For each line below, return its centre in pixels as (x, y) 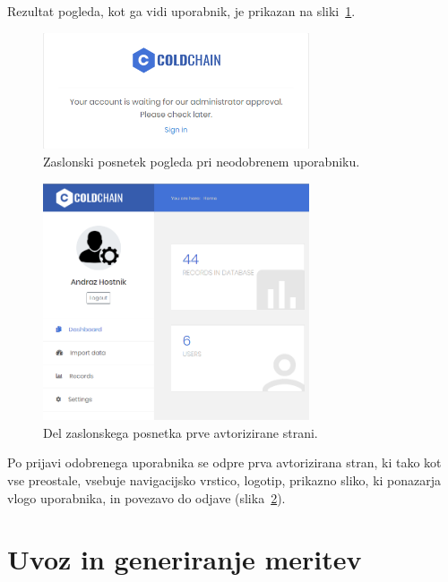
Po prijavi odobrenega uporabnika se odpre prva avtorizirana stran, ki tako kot (224, 462)
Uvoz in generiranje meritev (185, 559)
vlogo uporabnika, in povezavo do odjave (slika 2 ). (146, 497)
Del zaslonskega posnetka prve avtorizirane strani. (181, 432)
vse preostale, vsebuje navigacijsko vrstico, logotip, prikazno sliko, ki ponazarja (224, 479)
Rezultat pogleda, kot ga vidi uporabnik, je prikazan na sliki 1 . (181, 11)
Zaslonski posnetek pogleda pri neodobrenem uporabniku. (202, 162)
